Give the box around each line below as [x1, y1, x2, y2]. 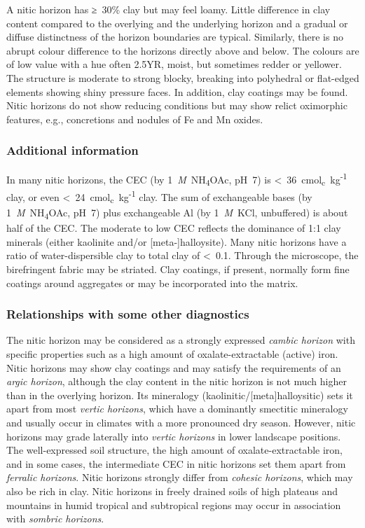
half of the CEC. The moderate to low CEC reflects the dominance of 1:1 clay [6, 221, 341, 235]
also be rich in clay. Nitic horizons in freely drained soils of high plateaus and [6, 483, 338, 498]
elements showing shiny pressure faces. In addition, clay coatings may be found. [6, 84, 348, 99]
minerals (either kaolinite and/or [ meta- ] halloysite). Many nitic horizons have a [6, 234, 347, 249]
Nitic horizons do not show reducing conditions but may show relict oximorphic [6, 98, 347, 113]
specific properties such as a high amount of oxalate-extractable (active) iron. [6, 347, 338, 361]
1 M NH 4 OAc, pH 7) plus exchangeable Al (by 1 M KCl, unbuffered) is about [6, 205, 348, 221]
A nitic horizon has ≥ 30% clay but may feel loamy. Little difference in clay [6, 2, 331, 16]
